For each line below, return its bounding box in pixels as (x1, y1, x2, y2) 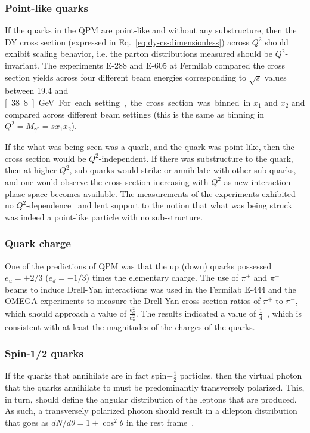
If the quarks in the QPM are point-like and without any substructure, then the (5, 24, 297, 36)
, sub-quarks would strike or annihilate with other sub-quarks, (69, 164, 296, 176)
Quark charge (5, 236, 71, 251)
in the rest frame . (126, 416, 194, 429)
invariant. (5, 59, 40, 71)
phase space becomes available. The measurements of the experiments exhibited (5, 187, 296, 199)
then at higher (5, 164, 57, 176)
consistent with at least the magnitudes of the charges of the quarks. (5, 320, 255, 333)
